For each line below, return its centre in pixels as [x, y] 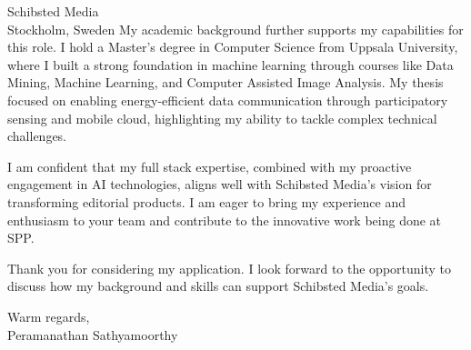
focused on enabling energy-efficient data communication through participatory [228, 100]
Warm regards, [49, 316]
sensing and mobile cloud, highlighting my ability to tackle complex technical [222, 118]
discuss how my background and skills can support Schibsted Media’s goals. [218, 286]
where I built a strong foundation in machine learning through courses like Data [230, 64]
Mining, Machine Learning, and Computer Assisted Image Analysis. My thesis [225, 82]
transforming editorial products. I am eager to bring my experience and [206, 201]
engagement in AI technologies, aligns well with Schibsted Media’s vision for [220, 184]
